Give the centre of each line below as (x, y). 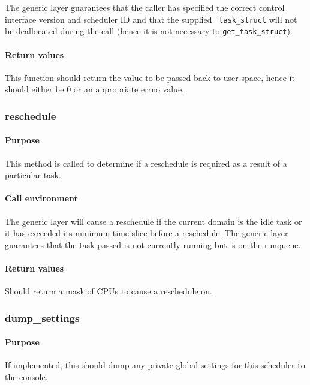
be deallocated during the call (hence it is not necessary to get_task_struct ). (149, 31)
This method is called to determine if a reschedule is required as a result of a (146, 163)
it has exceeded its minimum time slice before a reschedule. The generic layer (147, 233)
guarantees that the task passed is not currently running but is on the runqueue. (153, 244)
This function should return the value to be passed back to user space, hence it (150, 77)
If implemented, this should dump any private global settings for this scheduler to (155, 365)
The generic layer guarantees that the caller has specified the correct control (145, 7)
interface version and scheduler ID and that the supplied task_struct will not (151, 19)
